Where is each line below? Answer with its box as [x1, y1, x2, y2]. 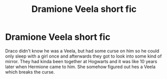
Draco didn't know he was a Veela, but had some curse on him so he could [5, 48, 159, 54]
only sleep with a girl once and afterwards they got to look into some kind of [5, 53, 162, 59]
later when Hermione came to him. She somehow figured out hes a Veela [5, 64, 156, 70]
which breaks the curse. [5, 69, 55, 75]
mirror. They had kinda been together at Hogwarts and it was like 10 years [5, 58, 157, 64]
